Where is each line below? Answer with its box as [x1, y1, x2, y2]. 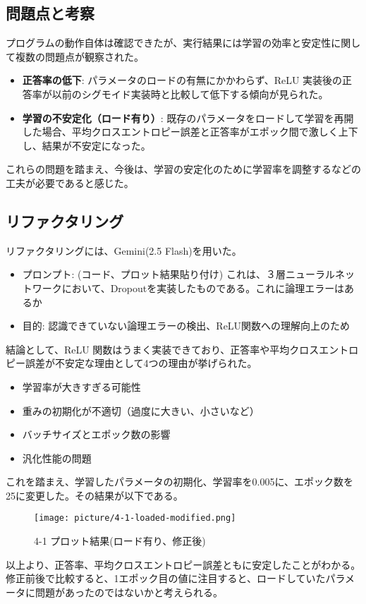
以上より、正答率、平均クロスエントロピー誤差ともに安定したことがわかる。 [6, 557, 361, 572]
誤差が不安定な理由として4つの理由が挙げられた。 [25, 356, 257, 370]
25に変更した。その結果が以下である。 [6, 488, 183, 502]
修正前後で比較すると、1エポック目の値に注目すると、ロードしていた [6, 571, 326, 586]
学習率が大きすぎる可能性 [22, 379, 141, 394]
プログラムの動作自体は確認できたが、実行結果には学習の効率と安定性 [6, 35, 331, 50]
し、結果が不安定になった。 [22, 138, 151, 152]
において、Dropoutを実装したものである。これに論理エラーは [61, 280, 345, 295]
